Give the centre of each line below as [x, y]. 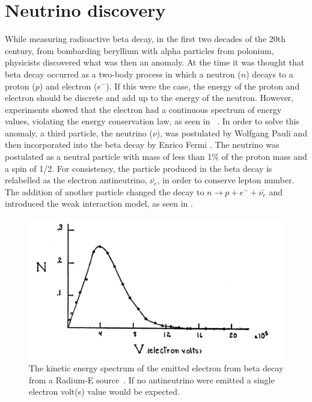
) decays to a [270, 74]
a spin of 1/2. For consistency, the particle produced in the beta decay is [139, 168]
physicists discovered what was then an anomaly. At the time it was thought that [155, 62]
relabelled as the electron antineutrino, [76, 180]
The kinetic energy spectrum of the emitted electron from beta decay [156, 368]
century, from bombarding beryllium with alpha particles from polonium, [139, 50]
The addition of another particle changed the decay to [105, 191]
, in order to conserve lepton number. [226, 180]
